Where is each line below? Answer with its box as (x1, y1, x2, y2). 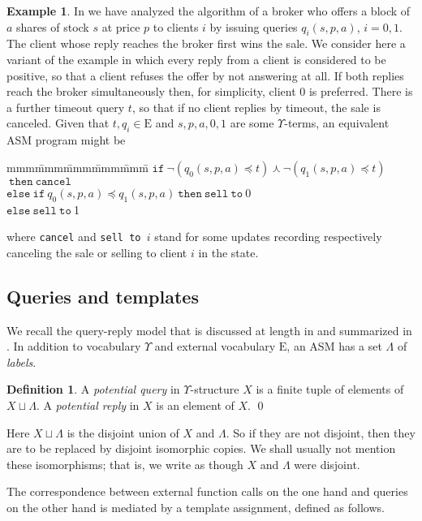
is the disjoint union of (67, 424, 179, 441)
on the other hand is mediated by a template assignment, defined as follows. (6, 498, 385, 515)
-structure (190, 381, 239, 398)
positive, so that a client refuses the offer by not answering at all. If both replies (6, 67, 404, 84)
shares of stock (16, 18, 89, 35)
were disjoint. (294, 455, 360, 472)
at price (101, 18, 140, 35)
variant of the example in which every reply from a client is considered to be (6, 50, 386, 67)
